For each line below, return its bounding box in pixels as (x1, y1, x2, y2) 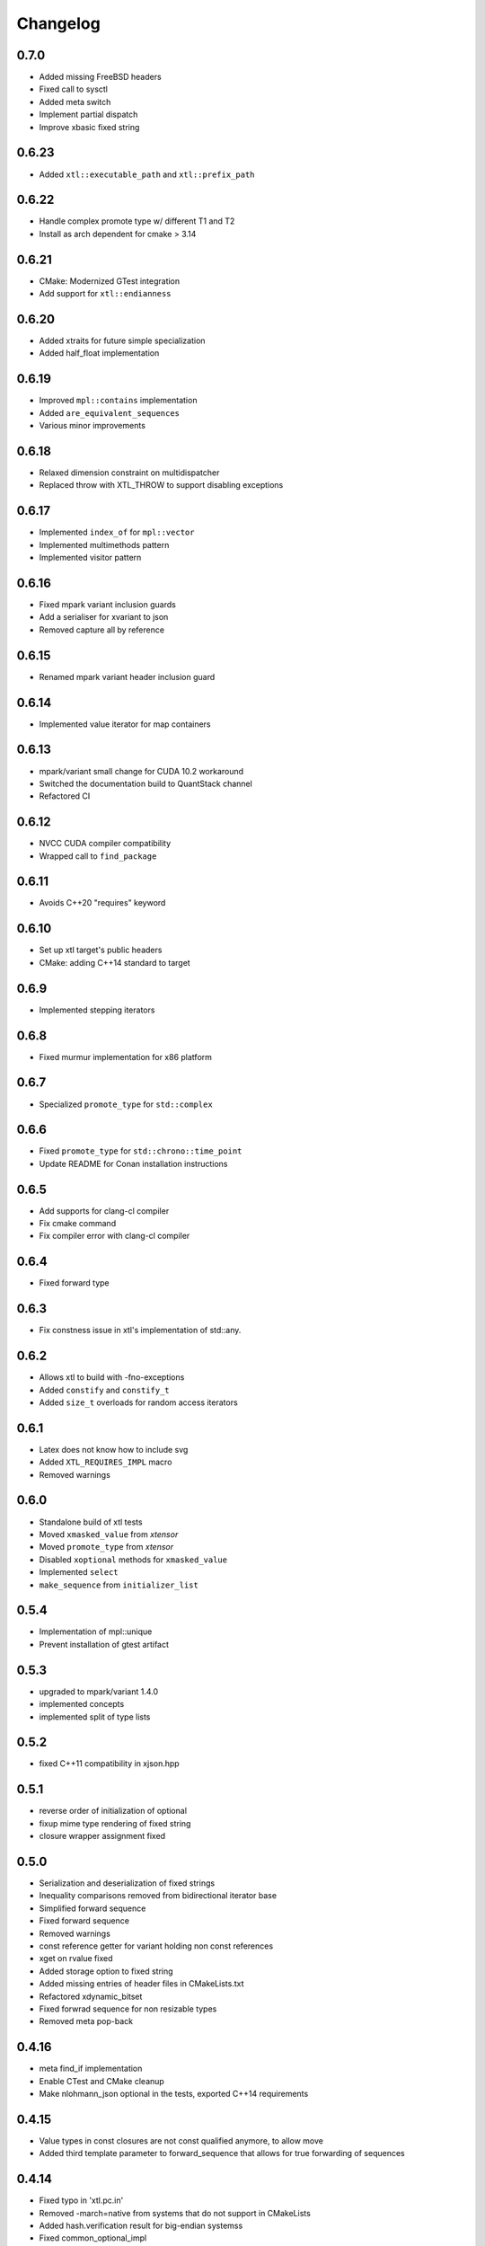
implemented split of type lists (39, 1711, 151, 1722)
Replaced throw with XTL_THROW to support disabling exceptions (39, 480, 284, 491)
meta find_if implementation (39, 2063, 143, 2074)
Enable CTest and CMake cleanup (39, 2075, 165, 2086)
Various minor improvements (39, 420, 145, 431)
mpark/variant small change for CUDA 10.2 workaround (39, 765, 244, 776)
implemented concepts (39, 1699, 125, 1710)
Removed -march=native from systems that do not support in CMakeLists (39, 2207, 312, 2218)
